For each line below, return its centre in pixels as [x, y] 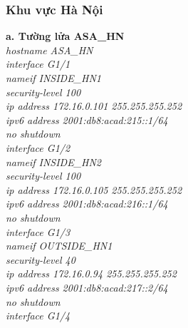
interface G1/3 [38, 231]
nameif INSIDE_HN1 [54, 78]
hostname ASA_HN [49, 50]
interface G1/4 [38, 316]
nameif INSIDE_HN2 [54, 162]
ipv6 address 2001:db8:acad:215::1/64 [87, 119]
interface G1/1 [38, 64]
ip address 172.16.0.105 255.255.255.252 [94, 189]
